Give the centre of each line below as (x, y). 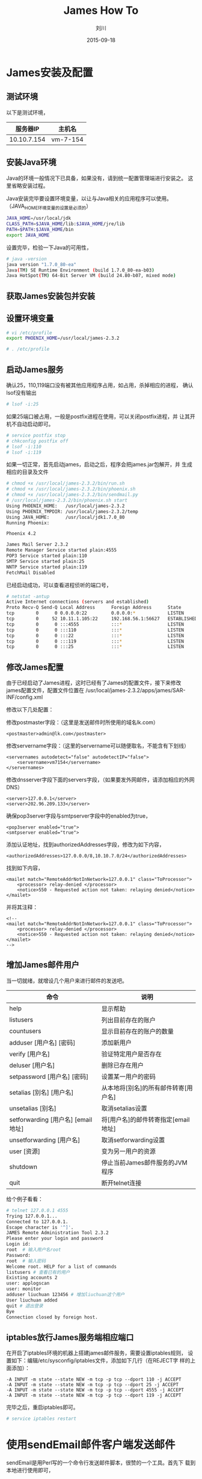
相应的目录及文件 (27, 472)
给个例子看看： (25, 1199)
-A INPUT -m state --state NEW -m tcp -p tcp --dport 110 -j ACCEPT (94, 1379)
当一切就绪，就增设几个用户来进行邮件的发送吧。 (67, 981)
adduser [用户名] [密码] (42, 1043)
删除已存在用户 (123, 1065)
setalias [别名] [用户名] (41, 1092)
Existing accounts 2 (32, 1278)
